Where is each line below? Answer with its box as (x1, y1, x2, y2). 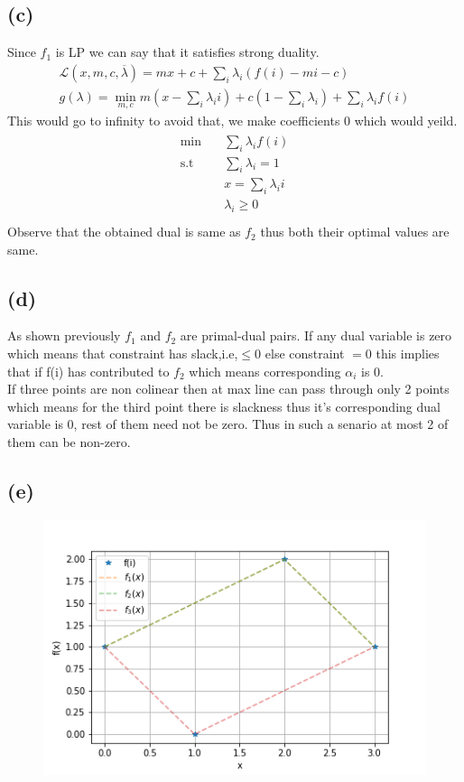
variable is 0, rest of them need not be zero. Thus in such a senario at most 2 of (7, 414, 449, 433)
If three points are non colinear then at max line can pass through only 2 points (7, 379, 450, 398)
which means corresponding (189, 361, 341, 380)
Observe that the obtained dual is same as (7, 222, 241, 241)
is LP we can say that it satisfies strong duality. (55, 42, 320, 61)
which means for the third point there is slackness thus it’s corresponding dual (7, 396, 441, 415)
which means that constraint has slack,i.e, (7, 344, 238, 363)
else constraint (264, 344, 345, 363)
